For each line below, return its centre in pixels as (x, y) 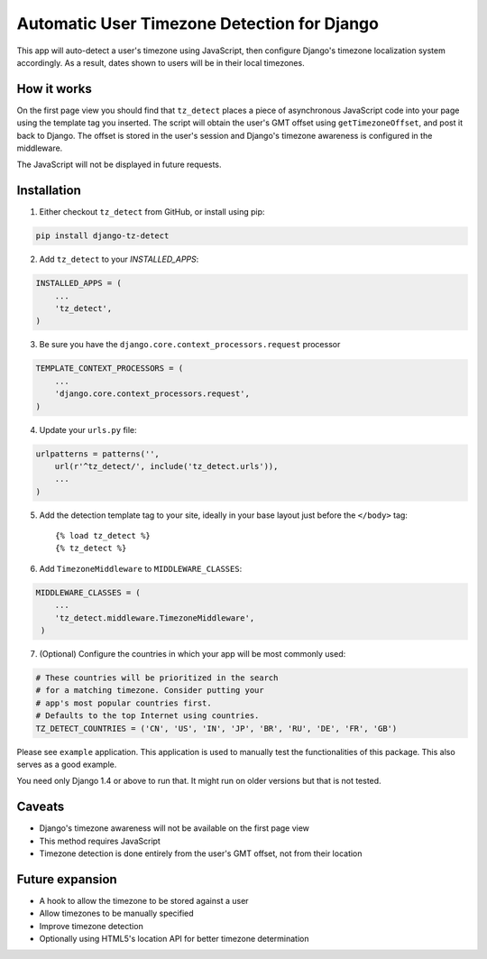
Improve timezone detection (91, 926)
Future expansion (67, 879)
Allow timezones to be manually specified (116, 913)
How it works (54, 89)
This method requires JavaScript (100, 841)
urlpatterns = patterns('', (97, 454)
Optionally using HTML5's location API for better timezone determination (175, 939)
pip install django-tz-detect (102, 236)
